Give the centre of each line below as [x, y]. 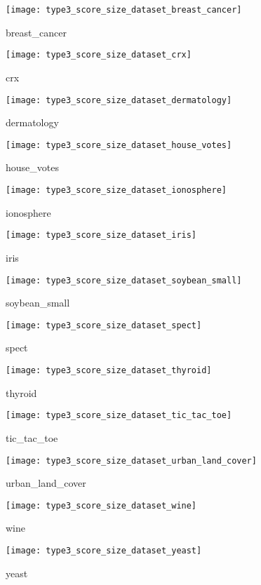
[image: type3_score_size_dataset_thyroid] [109, 370]
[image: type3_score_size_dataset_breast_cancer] [124, 10]
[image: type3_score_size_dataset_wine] [101, 505]
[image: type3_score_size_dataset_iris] [101, 235]
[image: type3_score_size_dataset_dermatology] [119, 100]
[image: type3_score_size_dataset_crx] [99, 55]
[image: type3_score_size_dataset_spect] [104, 325]
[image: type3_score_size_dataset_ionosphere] [116, 190]
